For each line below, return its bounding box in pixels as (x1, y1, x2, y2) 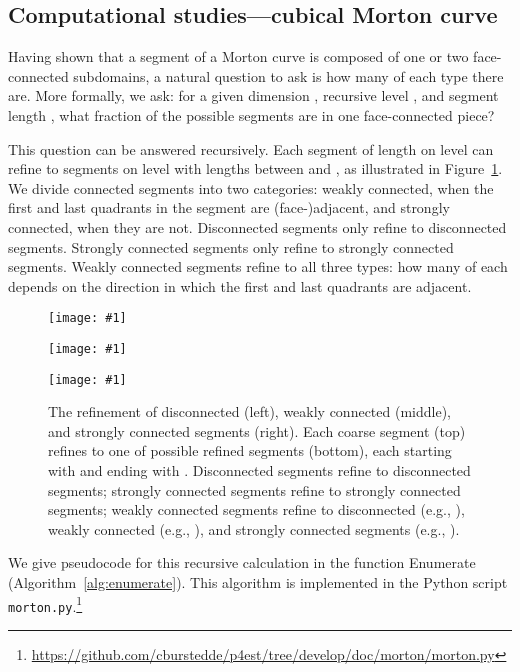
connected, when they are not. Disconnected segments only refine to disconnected (8, 216, 507, 237)
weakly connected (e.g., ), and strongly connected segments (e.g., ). (48, 518, 460, 539)
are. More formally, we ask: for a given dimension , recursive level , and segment (8, 85, 499, 106)
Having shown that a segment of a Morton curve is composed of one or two (8, 46, 469, 67)
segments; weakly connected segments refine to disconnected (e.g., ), (48, 499, 465, 520)
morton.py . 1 (8, 592, 83, 616)
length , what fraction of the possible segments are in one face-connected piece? (8, 104, 495, 125)
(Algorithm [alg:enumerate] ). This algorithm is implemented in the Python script (8, 572, 508, 593)
